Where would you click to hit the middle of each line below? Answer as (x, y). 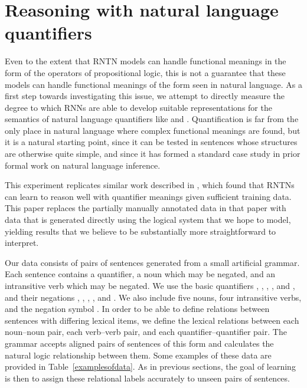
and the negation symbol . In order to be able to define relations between (137, 309)
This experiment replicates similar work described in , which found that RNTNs (150, 185)
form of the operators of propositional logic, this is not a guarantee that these (145, 72)
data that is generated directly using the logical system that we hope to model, (148, 220)
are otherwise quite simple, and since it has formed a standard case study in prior (153, 154)
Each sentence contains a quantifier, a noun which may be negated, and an (140, 274)
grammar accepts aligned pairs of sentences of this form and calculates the (139, 343)
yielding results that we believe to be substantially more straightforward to (141, 231)
